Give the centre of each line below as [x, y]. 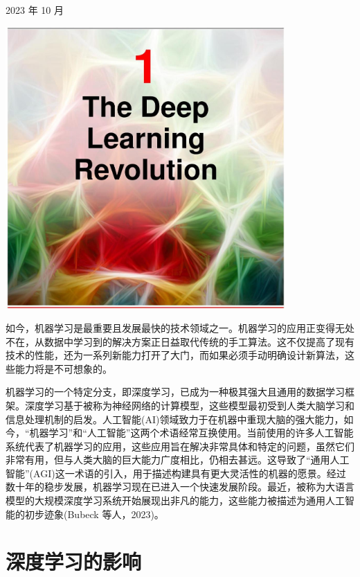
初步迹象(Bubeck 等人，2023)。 [94, 514]
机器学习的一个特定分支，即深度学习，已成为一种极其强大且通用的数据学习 [175, 392]
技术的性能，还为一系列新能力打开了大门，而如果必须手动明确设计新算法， [175, 355]
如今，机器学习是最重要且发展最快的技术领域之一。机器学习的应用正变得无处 [180, 327]
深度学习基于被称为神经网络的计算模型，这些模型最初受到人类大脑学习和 [189, 405]
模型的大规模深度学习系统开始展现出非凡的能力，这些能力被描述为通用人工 [175, 500]
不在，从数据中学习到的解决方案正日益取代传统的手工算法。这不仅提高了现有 [180, 341]
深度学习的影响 [74, 561]
